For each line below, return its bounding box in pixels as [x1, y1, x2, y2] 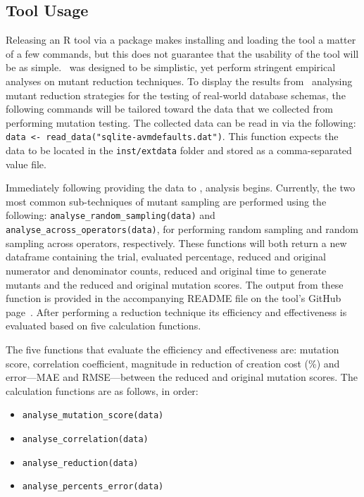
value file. [6, 156, 46, 171]
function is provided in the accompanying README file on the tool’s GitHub [6, 291, 341, 306]
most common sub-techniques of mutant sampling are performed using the [6, 194, 327, 208]
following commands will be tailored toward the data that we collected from [6, 101, 333, 116]
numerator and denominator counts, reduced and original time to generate [6, 263, 327, 277]
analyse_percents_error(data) [22, 482, 164, 492]
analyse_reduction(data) [22, 458, 139, 468]
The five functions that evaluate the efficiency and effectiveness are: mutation [6, 341, 339, 356]
